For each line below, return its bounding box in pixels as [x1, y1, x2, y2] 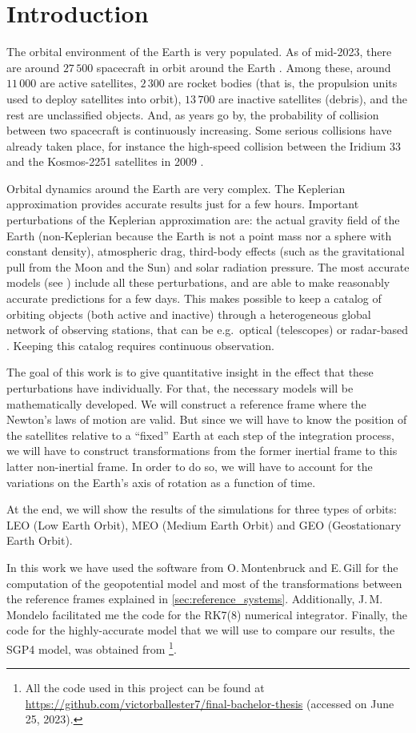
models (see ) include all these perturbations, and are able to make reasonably [6, 274, 390, 291]
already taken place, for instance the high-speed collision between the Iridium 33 [6, 137, 402, 154]
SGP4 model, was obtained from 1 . [6, 638, 177, 657]
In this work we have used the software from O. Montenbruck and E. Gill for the [6, 558, 398, 575]
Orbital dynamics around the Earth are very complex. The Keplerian [6, 179, 346, 196]
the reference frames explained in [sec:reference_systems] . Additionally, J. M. [6, 590, 383, 607]
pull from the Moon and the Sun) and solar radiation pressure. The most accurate [6, 258, 410, 275]
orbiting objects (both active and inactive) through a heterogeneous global [6, 305, 371, 322]
